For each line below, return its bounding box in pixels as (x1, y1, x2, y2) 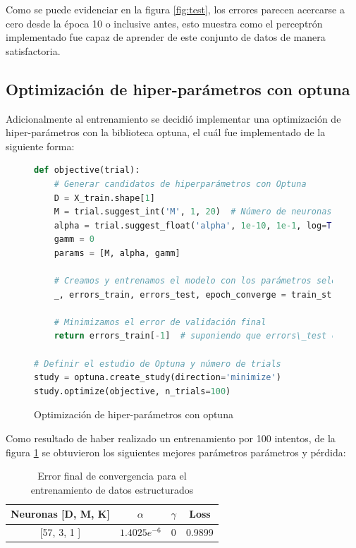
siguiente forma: (6, 138, 75, 153)
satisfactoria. (6, 43, 61, 58)
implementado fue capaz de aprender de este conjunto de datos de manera (6, 30, 326, 44)
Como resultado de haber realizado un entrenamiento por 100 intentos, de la (6, 431, 336, 446)
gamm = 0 (54, 234, 94, 245)
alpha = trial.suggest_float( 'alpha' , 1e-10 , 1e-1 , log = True (54, 220, 347, 231)
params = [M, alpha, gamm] (54, 248, 180, 258)
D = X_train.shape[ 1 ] (54, 193, 155, 203)
